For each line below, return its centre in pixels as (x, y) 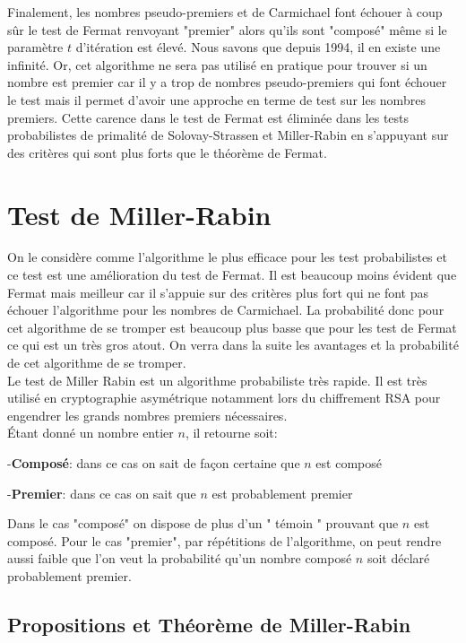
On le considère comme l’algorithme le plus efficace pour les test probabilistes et (227, 257)
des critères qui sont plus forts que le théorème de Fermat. (167, 152)
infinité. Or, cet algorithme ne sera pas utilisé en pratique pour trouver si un (217, 64)
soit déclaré (398, 558)
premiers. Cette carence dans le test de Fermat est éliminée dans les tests (208, 117)
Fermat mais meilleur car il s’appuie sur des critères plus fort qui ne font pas (218, 292)
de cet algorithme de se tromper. (97, 363)
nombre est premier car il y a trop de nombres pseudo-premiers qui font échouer (227, 82)
